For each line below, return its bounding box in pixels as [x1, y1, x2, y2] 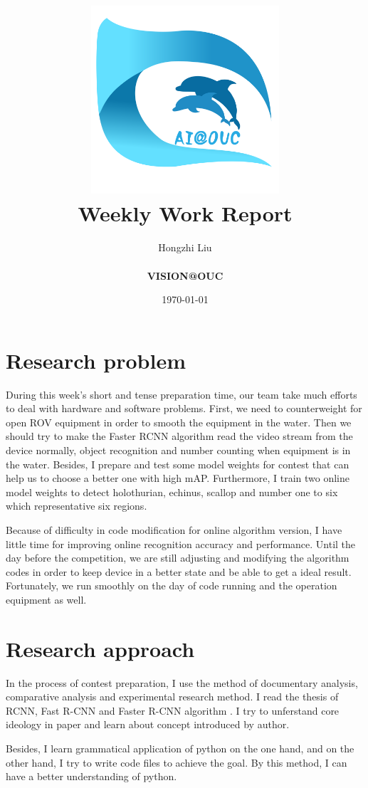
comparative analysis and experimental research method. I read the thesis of [6, 689, 339, 704]
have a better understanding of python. [6, 769, 177, 784]
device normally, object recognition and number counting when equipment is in [6, 443, 351, 457]
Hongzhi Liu [158, 240, 212, 255]
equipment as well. [6, 592, 87, 606]
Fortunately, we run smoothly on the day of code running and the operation [6, 578, 337, 593]
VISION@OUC [147, 268, 224, 283]
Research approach [6, 634, 195, 663]
